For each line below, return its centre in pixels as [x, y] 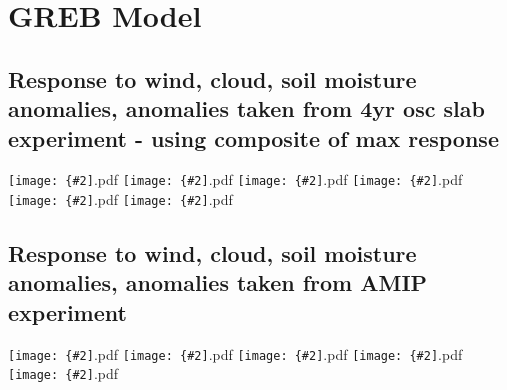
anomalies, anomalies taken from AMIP [218, 282]
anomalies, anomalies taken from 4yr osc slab [246, 108]
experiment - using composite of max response [253, 137]
